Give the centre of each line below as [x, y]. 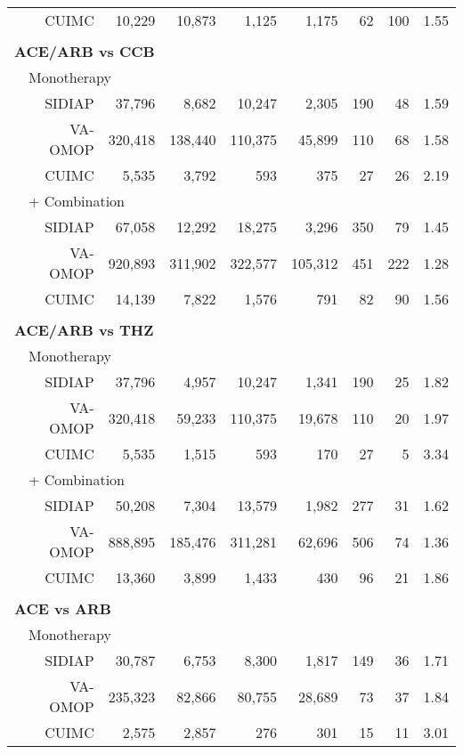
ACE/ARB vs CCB [85, 51]
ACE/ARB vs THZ [84, 330]
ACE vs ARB [63, 608]
